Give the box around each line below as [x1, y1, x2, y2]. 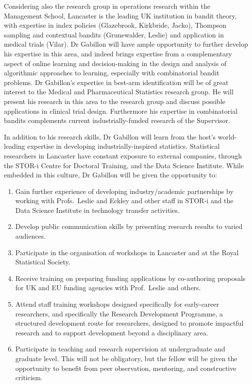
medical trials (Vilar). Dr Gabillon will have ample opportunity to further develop [4, 39, 248, 49]
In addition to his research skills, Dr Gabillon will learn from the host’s [4, 131, 216, 141]
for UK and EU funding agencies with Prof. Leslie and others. [15, 282, 201, 293]
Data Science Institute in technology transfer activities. [15, 205, 180, 215]
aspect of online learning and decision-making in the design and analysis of [4, 58, 227, 68]
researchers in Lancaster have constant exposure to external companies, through [4, 150, 242, 160]
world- [218, 131, 237, 141]
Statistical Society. [15, 257, 70, 267]
